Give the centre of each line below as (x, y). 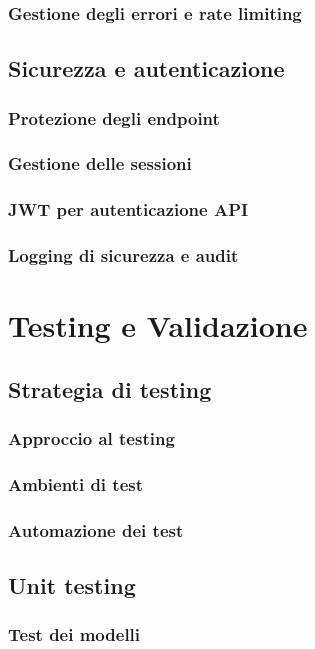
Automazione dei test (96, 529)
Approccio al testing (91, 438)
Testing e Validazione (158, 325)
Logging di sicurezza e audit (123, 255)
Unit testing (72, 585)
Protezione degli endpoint (114, 117)
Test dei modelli (74, 634)
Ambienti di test (75, 483)
